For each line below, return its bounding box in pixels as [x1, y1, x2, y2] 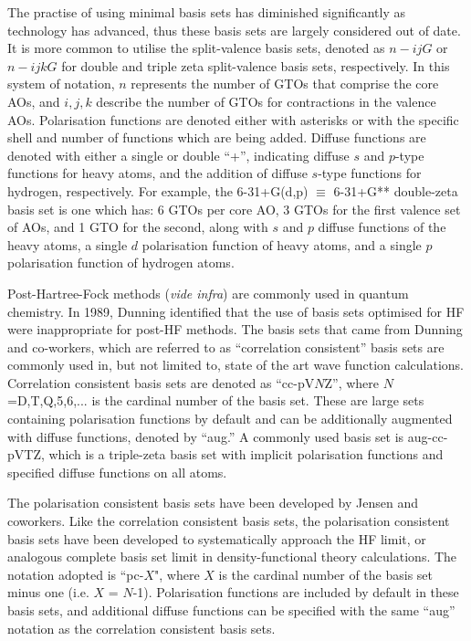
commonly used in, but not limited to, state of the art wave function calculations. [7, 355, 464, 374]
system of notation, [7, 74, 115, 93]
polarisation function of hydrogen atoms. [7, 253, 235, 272]
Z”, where [324, 373, 379, 392]
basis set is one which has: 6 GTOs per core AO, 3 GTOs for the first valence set [7, 199, 461, 218]
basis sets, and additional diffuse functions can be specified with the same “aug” [7, 601, 455, 619]
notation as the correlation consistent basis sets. [7, 618, 276, 637]
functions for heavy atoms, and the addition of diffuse [7, 163, 308, 183]
